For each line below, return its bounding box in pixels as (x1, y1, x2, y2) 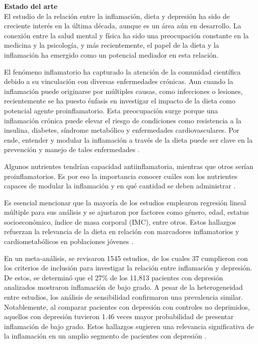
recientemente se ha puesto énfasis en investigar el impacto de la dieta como (4, 95, 236, 106)
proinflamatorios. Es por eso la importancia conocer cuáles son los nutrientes (4, 171, 238, 181)
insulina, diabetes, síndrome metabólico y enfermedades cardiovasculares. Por (4, 125, 240, 135)
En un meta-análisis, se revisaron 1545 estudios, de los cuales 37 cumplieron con (4, 253, 248, 263)
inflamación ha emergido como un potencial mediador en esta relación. (4, 49, 219, 60)
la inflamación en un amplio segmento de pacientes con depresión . (4, 331, 207, 341)
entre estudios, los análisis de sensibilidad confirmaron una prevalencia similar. (4, 292, 243, 302)
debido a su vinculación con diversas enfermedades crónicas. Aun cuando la (4, 76, 233, 86)
